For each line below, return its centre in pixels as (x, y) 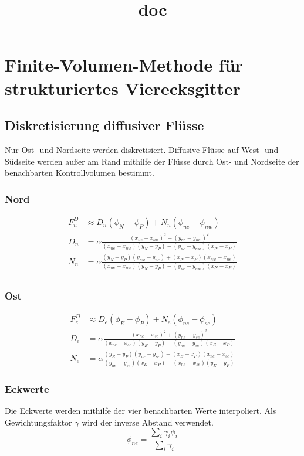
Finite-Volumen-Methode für (124, 65)
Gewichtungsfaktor (38, 422)
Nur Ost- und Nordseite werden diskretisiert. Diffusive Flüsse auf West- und (142, 149)
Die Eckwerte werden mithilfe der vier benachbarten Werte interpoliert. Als (141, 411)
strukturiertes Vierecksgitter (123, 88)
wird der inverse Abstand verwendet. (148, 422)
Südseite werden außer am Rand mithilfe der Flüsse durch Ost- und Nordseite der (152, 161)
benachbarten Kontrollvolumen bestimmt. (80, 173)
